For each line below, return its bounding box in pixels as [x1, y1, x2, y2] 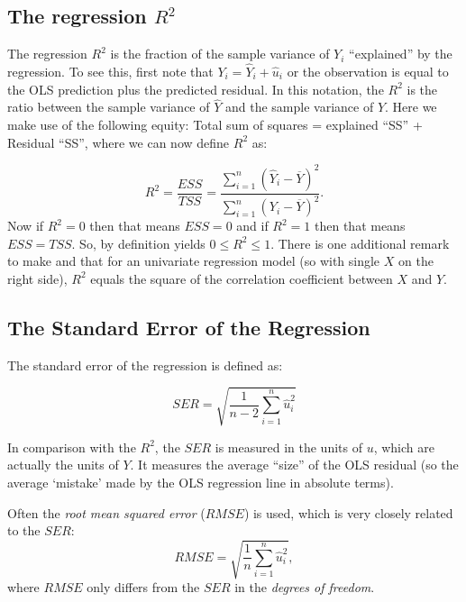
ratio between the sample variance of [7, 97, 210, 116]
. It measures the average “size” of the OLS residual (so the [130, 455, 459, 474]
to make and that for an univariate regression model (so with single [7, 251, 380, 270]
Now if [7, 216, 44, 235]
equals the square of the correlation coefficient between [90, 269, 393, 287]
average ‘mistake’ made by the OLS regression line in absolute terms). [7, 472, 394, 491]
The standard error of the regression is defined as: [7, 355, 283, 374]
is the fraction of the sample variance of [110, 44, 330, 63]
